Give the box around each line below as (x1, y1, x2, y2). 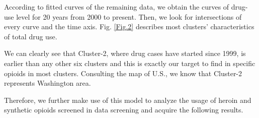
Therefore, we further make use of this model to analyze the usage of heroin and (4, 94, 251, 105)
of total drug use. (4, 31, 57, 41)
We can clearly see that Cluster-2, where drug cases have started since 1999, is (4, 48, 246, 58)
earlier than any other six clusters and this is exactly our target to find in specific (4, 57, 255, 68)
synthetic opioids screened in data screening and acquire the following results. (4, 104, 243, 115)
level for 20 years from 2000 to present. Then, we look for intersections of (16, 11, 242, 22)
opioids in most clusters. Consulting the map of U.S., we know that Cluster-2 (4, 68, 242, 78)
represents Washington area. (4, 78, 91, 88)
